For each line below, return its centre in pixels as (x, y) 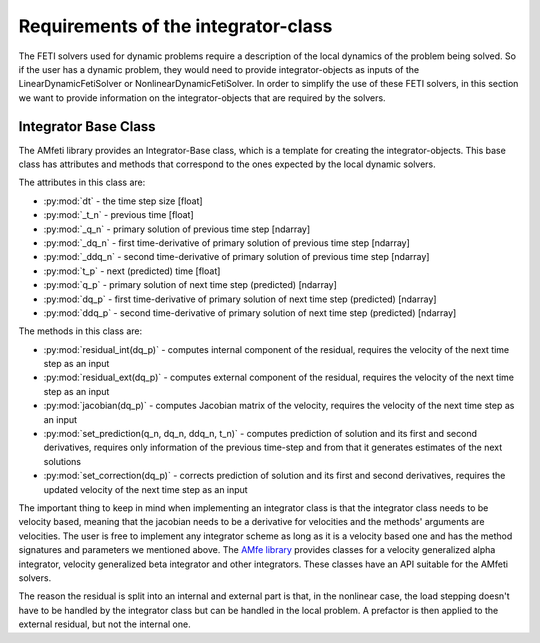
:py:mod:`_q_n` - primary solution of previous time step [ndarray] (177, 229)
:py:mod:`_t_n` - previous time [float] (118, 215)
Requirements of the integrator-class (175, 26)
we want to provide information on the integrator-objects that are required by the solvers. (202, 97)
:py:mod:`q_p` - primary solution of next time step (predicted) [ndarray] (190, 285)
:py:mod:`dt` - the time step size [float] (123, 201)
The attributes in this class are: (82, 182)
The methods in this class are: (80, 331)
